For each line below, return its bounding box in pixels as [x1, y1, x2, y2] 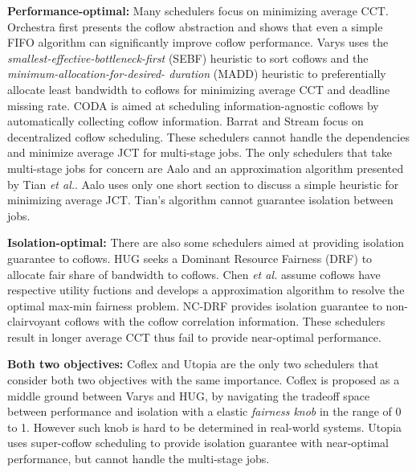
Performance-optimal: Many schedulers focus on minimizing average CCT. [7, 2, 389, 18]
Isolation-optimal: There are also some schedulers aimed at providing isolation [7, 234, 405, 251]
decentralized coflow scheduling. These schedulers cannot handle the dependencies [7, 128, 410, 145]
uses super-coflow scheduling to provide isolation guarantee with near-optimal [7, 434, 389, 451]
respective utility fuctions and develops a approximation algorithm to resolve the [7, 281, 405, 298]
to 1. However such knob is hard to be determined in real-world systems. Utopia [7, 418, 402, 435]
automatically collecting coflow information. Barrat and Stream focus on [7, 113, 364, 129]
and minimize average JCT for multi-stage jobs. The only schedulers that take [7, 144, 392, 161]
